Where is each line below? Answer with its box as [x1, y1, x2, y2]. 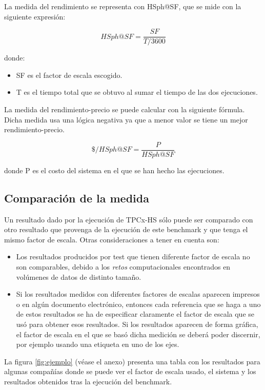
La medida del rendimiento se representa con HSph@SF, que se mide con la [4, 1, 241, 11]
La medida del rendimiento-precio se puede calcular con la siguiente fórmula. [4, 104, 245, 115]
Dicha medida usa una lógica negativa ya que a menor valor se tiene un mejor [4, 114, 248, 125]
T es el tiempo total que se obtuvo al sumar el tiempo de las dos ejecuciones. [16, 87, 258, 97]
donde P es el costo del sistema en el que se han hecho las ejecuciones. [4, 165, 225, 175]
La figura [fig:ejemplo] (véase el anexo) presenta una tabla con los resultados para [4, 356, 260, 366]
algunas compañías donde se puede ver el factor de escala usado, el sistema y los [4, 366, 256, 377]
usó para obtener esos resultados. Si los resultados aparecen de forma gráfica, [16, 319, 258, 330]
